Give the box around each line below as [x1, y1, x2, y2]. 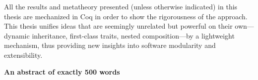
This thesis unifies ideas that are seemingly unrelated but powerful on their [4, 21, 233, 31]
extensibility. [4, 49, 43, 60]
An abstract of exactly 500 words [4, 66, 120, 77]
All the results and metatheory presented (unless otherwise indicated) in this [4, 1, 238, 11]
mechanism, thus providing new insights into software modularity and [4, 40, 216, 50]
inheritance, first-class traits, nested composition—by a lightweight [32, 30, 235, 40]
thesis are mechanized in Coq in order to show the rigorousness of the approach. [4, 11, 248, 21]
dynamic [4, 30, 30, 40]
